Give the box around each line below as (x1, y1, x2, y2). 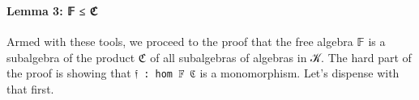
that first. (6, 81, 54, 98)
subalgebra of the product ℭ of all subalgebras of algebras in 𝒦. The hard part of (6, 48, 412, 65)
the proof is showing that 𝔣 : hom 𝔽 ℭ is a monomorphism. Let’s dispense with (6, 65, 400, 81)
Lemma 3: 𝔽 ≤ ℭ (6, 2, 98, 19)
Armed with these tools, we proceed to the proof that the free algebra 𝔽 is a (6, 33, 386, 50)
